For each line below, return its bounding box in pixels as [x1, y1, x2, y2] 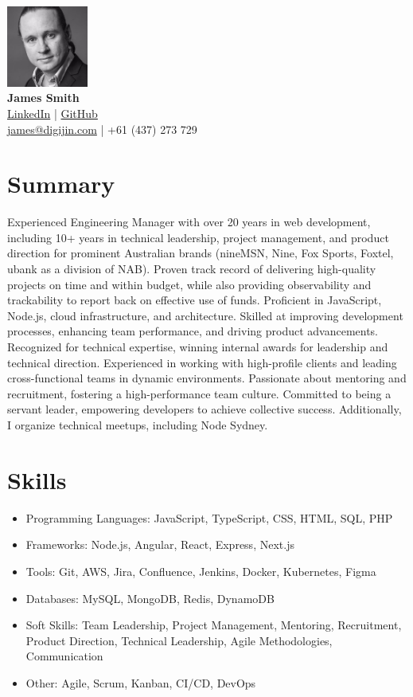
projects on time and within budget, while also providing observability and [7, 276, 372, 292]
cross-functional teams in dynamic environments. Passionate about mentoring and [7, 370, 407, 386]
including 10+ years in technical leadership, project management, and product [7, 229, 389, 245]
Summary [7, 167, 115, 200]
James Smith [7, 89, 80, 106]
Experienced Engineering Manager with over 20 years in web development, [7, 213, 371, 230]
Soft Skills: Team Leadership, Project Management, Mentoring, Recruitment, [25, 617, 402, 633]
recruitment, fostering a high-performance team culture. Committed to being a [7, 385, 392, 401]
